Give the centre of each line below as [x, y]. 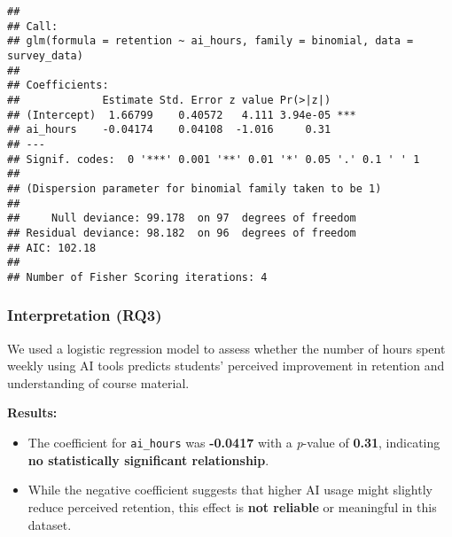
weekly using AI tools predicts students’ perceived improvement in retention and [226, 366]
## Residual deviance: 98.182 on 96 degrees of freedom [182, 233]
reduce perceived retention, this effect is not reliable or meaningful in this [232, 506]
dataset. [50, 524]
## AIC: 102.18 [52, 248]
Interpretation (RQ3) [85, 315]
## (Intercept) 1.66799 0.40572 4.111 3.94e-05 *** [182, 115]
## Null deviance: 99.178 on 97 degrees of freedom [182, 218]
